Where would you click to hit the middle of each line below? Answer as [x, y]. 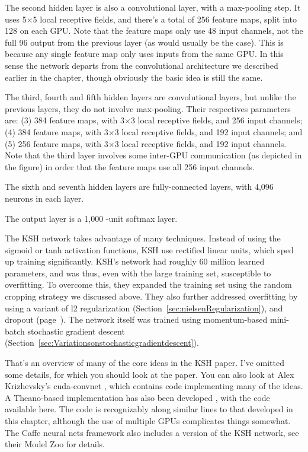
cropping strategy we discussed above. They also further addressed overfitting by [151, 296]
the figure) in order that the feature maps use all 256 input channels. [130, 166]
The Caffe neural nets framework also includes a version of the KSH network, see [152, 432]
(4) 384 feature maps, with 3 [57, 131]
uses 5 [16, 19]
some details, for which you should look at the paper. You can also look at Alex [150, 374]
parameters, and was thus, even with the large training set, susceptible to [138, 273]
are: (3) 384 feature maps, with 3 [65, 120]
